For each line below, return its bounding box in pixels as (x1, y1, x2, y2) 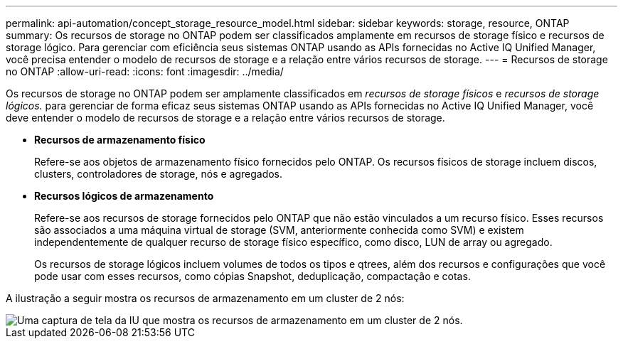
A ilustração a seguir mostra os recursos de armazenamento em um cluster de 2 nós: (6, 292, 405, 304)
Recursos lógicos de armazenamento (34, 190, 214, 202)
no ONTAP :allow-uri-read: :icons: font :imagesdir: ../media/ (6, 65, 284, 77)
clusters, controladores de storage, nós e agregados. (34, 168, 283, 180)
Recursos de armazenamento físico (34, 134, 206, 146)
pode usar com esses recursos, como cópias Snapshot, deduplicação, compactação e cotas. (34, 270, 471, 282)
